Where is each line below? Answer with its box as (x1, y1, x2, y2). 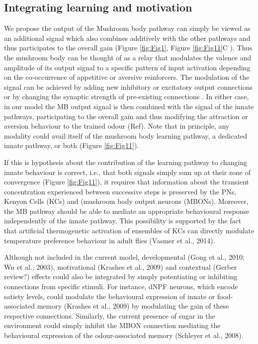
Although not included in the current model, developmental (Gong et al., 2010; (4, 252, 245, 262)
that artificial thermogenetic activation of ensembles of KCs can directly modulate (4, 225, 255, 236)
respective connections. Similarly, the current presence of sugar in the (4, 310, 215, 321)
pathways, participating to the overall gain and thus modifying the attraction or (4, 111, 248, 121)
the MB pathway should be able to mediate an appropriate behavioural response (4, 205, 250, 216)
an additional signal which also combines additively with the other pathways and (4, 32, 251, 43)
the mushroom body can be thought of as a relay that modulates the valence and (4, 52, 252, 62)
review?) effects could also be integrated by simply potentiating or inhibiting (4, 271, 238, 282)
